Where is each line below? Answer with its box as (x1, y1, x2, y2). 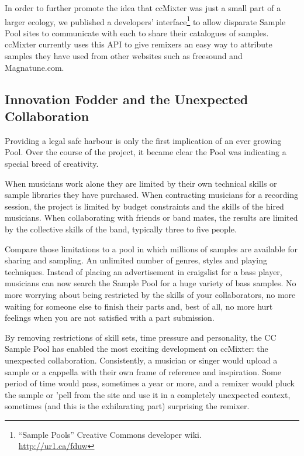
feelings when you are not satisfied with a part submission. (5, 311, 215, 324)
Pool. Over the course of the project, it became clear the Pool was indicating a (5, 146, 286, 158)
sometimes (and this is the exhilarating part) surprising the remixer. (5, 400, 250, 412)
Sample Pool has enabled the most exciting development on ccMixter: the (5, 342, 268, 355)
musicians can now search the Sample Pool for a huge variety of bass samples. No (5, 277, 296, 289)
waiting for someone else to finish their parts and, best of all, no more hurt (5, 300, 273, 312)
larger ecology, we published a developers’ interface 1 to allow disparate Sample (5, 13, 286, 28)
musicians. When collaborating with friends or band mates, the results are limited (5, 211, 298, 224)
